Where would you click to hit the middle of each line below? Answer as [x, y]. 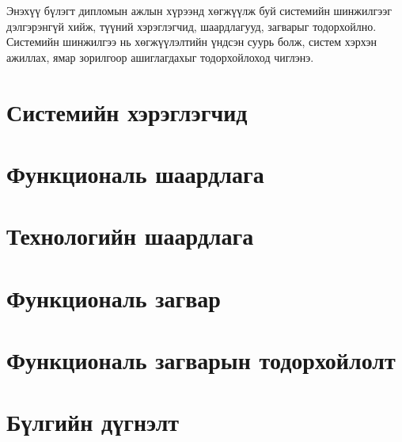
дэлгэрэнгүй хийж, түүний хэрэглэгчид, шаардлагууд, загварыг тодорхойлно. [192, 26]
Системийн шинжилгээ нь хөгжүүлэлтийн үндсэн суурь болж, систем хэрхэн [192, 42]
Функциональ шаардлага [135, 173]
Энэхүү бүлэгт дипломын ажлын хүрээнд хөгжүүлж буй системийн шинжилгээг [199, 10]
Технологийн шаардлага [130, 236]
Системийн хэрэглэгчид [127, 111]
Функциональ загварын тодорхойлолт [201, 360]
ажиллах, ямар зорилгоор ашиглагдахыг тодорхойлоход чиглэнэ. [160, 57]
